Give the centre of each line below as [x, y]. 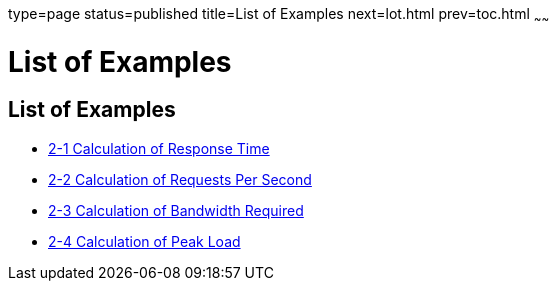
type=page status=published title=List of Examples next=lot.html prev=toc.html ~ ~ [279, 15]
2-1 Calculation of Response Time [159, 148]
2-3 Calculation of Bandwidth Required [176, 210]
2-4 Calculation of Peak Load [144, 241]
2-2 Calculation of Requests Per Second [180, 179]
